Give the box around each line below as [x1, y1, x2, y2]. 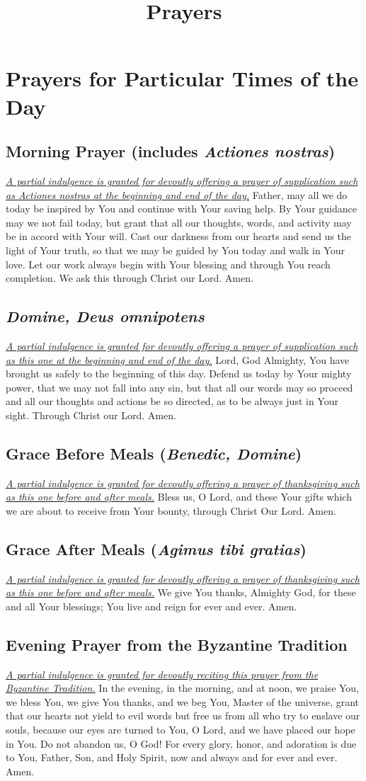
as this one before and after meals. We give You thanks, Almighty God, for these [6, 585, 356, 600]
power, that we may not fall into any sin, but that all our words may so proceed [6, 380, 353, 394]
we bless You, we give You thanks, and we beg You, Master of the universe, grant [6, 694, 360, 709]
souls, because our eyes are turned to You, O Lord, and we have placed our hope [6, 722, 355, 737]
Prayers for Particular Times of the [6, 64, 358, 93]
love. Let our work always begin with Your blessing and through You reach [6, 256, 331, 271]
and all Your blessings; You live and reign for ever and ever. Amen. [6, 598, 297, 613]
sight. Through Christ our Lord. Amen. [6, 407, 176, 422]
